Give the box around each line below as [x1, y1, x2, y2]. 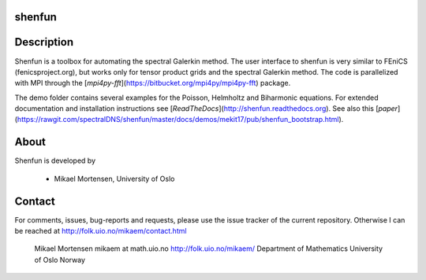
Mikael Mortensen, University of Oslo [54, 174, 175, 183]
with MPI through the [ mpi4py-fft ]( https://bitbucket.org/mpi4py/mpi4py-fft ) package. [14, 79, 291, 88]
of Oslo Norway [34, 255, 86, 264]
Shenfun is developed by [14, 156, 96, 165]
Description [14, 35, 74, 49]
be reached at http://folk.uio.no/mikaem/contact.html [14, 227, 187, 236]
